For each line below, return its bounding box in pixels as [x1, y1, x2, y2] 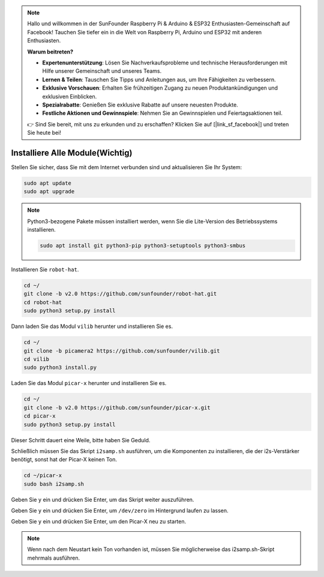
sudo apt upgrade [23, 188, 75, 195]
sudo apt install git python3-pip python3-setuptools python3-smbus [40, 242, 246, 249]
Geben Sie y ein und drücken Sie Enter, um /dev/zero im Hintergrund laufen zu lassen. [11, 507, 229, 514]
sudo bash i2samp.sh [23, 480, 84, 487]
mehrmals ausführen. [27, 554, 80, 561]
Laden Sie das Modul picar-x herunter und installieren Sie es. [11, 380, 167, 387]
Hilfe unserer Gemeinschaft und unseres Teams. [42, 67, 162, 75]
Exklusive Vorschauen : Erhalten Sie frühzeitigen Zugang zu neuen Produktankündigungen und [42, 84, 278, 91]
